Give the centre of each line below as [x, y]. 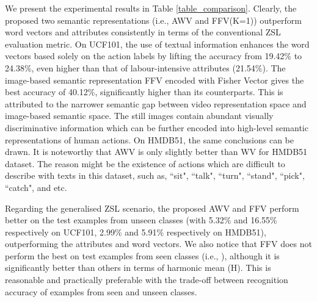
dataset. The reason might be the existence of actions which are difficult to [145, 163]
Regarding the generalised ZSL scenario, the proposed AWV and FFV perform [152, 208]
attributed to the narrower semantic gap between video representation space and [156, 103]
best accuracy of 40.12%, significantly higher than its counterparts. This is [144, 92]
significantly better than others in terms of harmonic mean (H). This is [138, 268]
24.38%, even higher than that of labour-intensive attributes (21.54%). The [145, 67]
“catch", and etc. [36, 187]
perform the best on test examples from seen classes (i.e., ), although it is [142, 255]
